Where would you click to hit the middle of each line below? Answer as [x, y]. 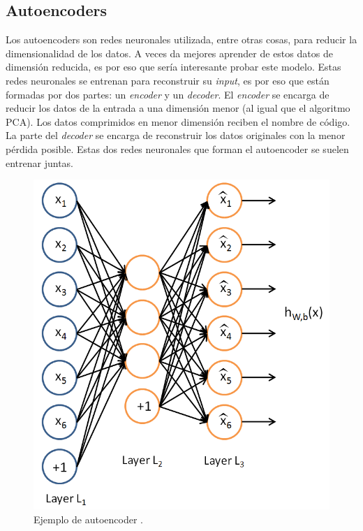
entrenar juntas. [40, 162]
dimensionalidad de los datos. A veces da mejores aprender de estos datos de [169, 53]
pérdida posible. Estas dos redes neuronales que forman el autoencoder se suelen [177, 148]
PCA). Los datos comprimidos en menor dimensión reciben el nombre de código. [178, 121]
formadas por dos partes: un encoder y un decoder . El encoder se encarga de [168, 94]
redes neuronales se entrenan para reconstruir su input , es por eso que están [168, 80]
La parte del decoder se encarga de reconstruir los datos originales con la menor [176, 135]
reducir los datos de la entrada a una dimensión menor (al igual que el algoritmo [178, 108]
